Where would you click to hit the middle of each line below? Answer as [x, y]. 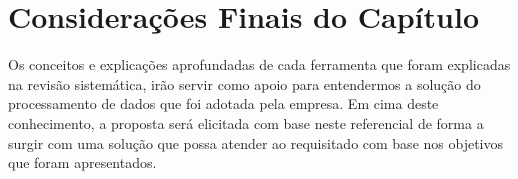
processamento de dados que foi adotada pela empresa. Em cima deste [223, 103]
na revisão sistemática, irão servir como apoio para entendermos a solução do [244, 83]
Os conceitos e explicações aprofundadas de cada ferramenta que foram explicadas [259, 64]
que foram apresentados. [82, 162]
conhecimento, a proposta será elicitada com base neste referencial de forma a [246, 122]
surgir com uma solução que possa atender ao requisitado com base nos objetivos [256, 142]
